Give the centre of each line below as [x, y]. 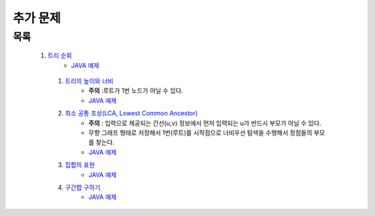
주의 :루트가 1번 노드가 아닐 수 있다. [136, 91]
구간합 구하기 [83, 187]
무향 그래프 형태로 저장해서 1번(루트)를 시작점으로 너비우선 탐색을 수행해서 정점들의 [200, 133]
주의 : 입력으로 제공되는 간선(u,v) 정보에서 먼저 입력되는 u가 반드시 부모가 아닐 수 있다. [205, 123]
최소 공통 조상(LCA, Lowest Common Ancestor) [131, 113]
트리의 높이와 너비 [89, 81]
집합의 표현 [80, 165]
